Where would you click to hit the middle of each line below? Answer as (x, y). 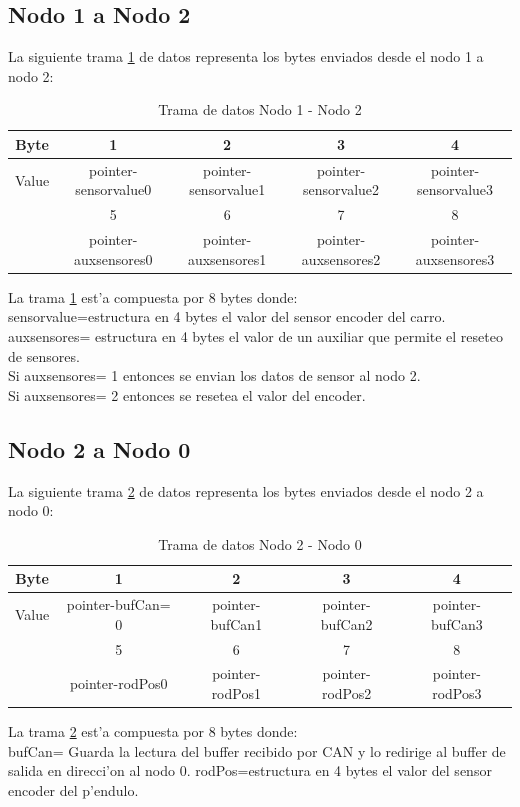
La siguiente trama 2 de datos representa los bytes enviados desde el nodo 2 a (246, 490)
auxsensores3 (455, 258)
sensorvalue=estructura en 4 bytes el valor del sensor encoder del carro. (227, 316)
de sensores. (44, 355)
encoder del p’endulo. (73, 789)
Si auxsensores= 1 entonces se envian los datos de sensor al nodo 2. (214, 375)
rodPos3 (457, 693)
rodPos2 (346, 693)
